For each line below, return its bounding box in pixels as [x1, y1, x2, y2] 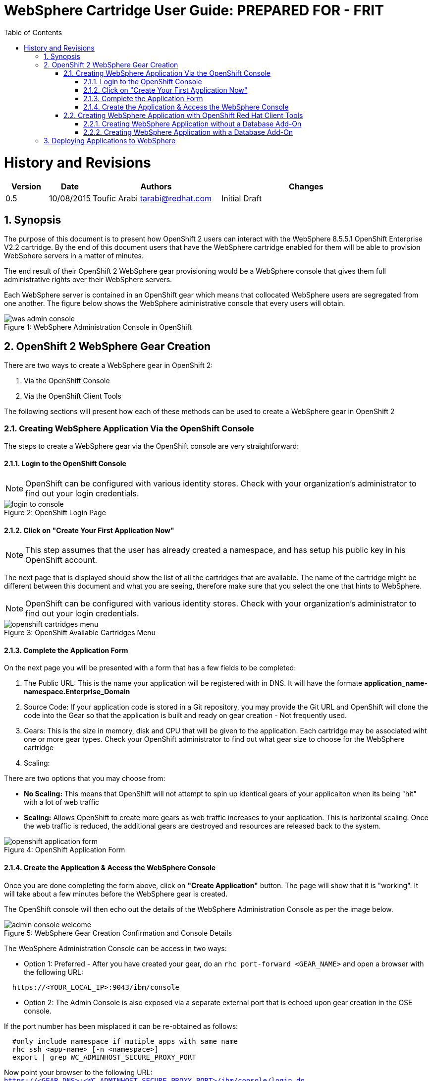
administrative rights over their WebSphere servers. [4, 275, 172, 284]
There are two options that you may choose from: [4, 774, 165, 783]
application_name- [364, 679, 428, 688]
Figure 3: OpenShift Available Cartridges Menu [4, 628, 156, 637]
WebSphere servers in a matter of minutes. [4, 251, 144, 260]
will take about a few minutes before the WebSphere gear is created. [4, 889, 228, 898]
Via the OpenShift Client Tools [24, 391, 121, 400]
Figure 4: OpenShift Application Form [4, 845, 125, 854]
